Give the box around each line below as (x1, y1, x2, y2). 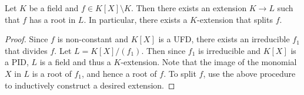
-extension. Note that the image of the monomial (121, 56, 297, 68)
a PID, (5, 56, 29, 68)
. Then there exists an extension (131, 2, 247, 13)
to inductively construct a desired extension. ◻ (5, 79, 175, 91)
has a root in (29, 13, 76, 25)
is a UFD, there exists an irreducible (158, 33, 290, 45)
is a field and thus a (39, 56, 111, 68)
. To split (163, 67, 196, 79)
